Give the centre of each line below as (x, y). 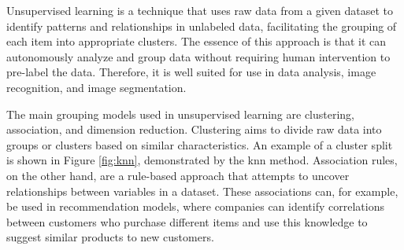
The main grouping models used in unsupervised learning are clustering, (181, 114)
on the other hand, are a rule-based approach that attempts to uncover (178, 175)
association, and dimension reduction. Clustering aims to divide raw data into (194, 129)
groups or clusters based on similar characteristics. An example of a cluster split (200, 144)
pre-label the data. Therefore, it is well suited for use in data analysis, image (191, 72)
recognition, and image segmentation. (96, 87)
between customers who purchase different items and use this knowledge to (187, 221)
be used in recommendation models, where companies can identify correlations (195, 206)
